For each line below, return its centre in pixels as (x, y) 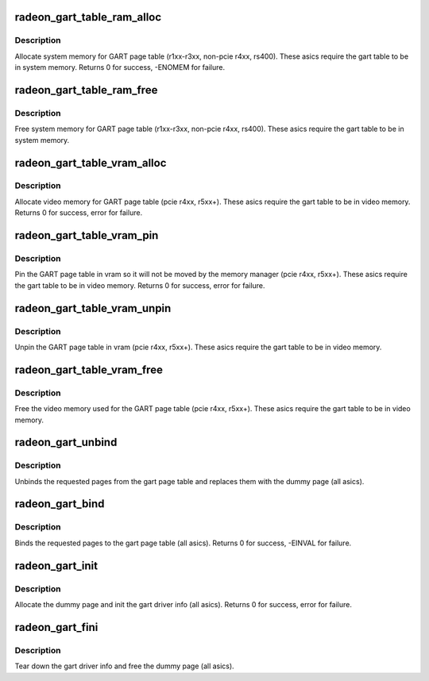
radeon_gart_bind (60, 504)
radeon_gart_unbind (66, 442)
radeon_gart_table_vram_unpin (93, 308)
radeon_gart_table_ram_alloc (88, 17)
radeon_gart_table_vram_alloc (91, 163)
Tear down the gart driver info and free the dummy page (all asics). (124, 666)
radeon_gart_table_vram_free (89, 369)
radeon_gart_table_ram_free (86, 90)
